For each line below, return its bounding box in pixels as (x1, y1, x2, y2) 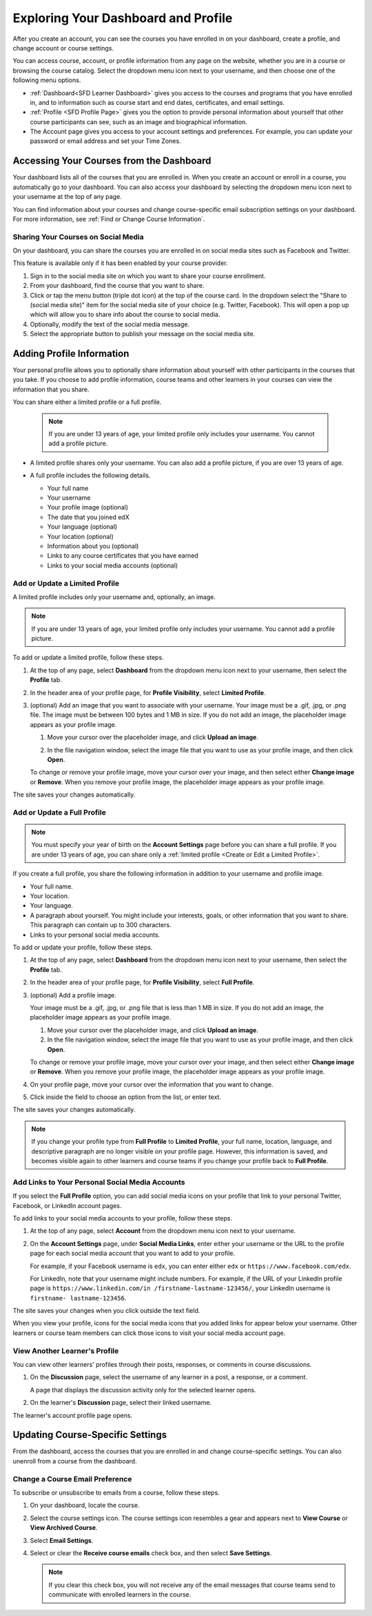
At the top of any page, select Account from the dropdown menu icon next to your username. (30, 1227, 296, 1235)
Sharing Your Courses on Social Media (12, 232, 144, 242)
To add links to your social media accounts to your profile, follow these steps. (12, 1214, 232, 1222)
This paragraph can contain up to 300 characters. (30, 921, 172, 929)
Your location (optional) (47, 532, 114, 541)
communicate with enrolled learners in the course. (48, 1590, 192, 1599)
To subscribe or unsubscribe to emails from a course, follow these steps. (12, 1488, 220, 1497)
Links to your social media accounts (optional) (47, 561, 178, 570)
